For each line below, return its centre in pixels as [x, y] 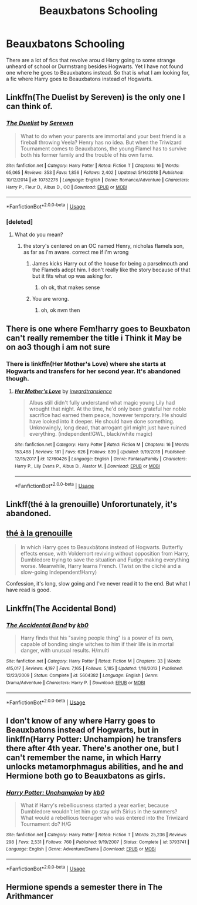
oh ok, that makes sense [70, 287]
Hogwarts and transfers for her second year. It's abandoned [93, 371]
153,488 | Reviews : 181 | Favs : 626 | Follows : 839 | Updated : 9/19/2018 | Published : [100, 452]
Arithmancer [30, 896]
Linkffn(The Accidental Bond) [61, 608]
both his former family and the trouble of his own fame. [87, 154]
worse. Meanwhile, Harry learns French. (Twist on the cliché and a [101, 566]
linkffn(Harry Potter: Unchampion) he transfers [94, 739]
